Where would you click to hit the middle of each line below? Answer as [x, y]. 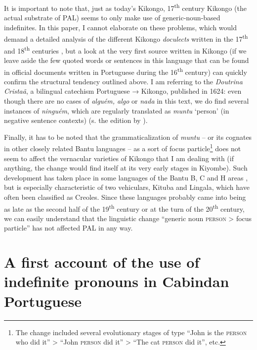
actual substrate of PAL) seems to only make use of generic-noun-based [112, 18]
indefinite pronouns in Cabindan [117, 281]
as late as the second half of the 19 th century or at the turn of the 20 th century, [124, 208]
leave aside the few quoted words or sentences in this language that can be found [127, 60]
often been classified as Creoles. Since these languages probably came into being [125, 197]
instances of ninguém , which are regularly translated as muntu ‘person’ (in [117, 110]
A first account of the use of [102, 262]
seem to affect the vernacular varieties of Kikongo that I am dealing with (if [119, 158]
